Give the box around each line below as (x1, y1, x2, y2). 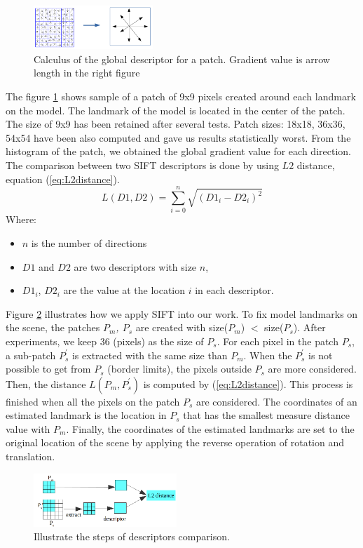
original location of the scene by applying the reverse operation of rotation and (6, 435, 344, 450)
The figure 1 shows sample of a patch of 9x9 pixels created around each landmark (6, 89, 356, 104)
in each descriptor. (195, 283, 274, 298)
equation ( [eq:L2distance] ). (6, 171, 120, 186)
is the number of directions (31, 235, 147, 250)
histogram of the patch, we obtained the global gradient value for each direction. (6, 144, 351, 159)
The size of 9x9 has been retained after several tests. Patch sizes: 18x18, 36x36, (6, 116, 345, 131)
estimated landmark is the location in (6, 408, 167, 422)
